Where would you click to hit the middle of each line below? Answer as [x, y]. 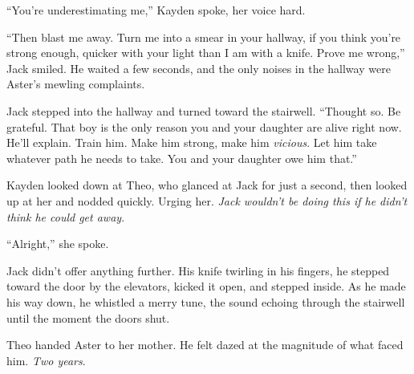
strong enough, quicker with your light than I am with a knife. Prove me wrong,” [206, 53]
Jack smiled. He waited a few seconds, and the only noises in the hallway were [199, 68]
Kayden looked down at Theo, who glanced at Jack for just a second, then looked [207, 185]
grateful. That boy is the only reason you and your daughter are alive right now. [204, 126]
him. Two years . [46, 360]
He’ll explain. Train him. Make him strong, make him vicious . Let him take [192, 142]
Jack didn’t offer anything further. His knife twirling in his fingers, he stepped [198, 270]
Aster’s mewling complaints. [76, 84]
